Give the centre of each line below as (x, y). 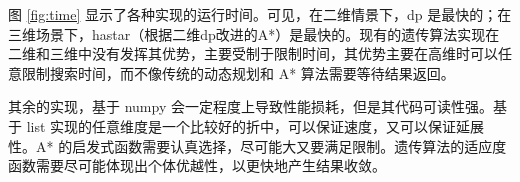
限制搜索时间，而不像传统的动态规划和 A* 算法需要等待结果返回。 (238, 72)
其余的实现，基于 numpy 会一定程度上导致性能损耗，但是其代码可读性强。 (250, 106)
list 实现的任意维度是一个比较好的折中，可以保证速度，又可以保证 (241, 125)
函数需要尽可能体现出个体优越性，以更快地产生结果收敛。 (197, 165)
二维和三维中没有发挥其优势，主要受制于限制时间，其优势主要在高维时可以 (253, 53)
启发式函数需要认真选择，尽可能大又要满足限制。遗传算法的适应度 (289, 145)
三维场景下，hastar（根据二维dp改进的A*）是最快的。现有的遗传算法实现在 (254, 33)
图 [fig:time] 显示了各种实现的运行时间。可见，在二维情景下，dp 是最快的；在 (260, 14)
